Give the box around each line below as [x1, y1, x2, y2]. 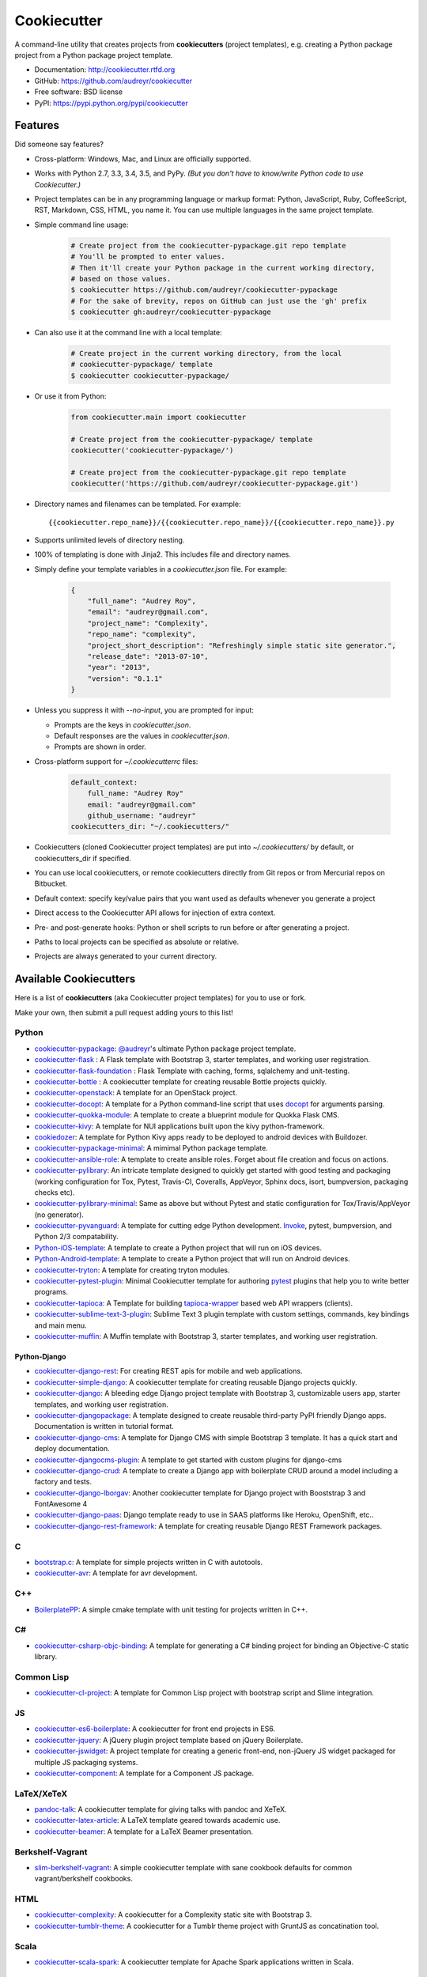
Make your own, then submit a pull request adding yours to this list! [14, 1007, 233, 1017]
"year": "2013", [87, 663, 150, 672]
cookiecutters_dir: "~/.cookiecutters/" [70, 822, 229, 831]
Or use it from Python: [34, 391, 107, 401]
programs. [34, 1287, 69, 1297]
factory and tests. [34, 1477, 93, 1487]
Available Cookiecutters [14, 973, 136, 986]
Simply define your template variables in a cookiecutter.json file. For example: [34, 564, 288, 573]
